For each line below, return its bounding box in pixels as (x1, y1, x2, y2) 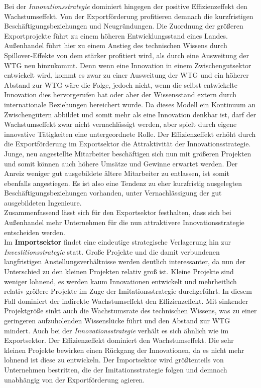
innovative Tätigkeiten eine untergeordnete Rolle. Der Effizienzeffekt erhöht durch (4, 128, 256, 139)
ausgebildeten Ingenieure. (4, 197, 82, 208)
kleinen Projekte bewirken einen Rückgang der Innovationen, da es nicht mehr (4, 344, 244, 355)
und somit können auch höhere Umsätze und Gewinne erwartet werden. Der (4, 158, 238, 168)
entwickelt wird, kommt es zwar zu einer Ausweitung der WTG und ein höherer (4, 70, 249, 80)
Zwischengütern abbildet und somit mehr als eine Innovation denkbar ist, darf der (4, 109, 256, 119)
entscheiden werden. (4, 227, 65, 237)
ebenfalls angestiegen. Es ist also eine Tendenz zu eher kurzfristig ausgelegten (4, 177, 242, 188)
